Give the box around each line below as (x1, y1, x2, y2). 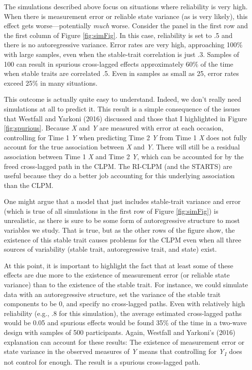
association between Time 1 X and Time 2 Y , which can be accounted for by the (4, 151, 244, 161)
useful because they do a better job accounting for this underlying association (4, 170, 235, 181)
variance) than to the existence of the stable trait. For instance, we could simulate (4, 279, 248, 290)
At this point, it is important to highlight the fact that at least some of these (4, 260, 234, 270)
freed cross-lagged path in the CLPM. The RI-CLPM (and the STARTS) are (4, 161, 233, 171)
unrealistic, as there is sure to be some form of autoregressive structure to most (4, 215, 240, 225)
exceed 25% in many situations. (4, 77, 98, 88)
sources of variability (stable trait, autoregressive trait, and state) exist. (4, 244, 217, 254)
